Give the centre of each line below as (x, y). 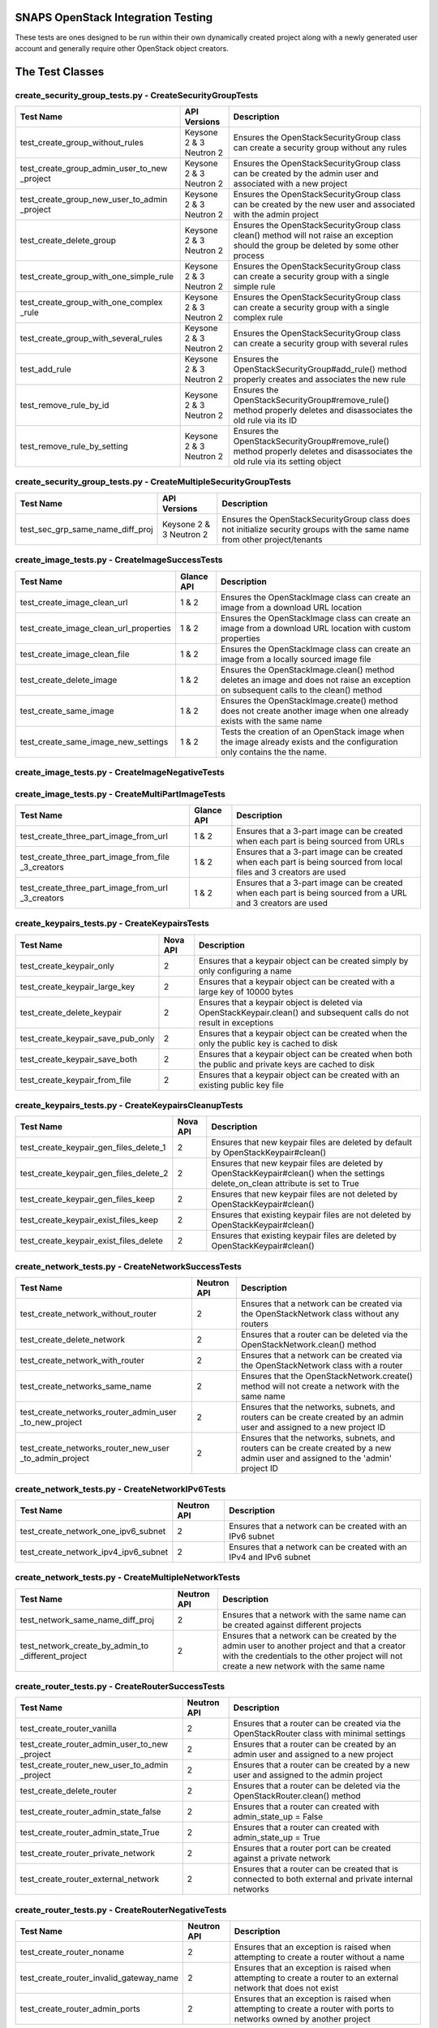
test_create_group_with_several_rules (91, 338)
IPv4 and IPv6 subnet (270, 1557)
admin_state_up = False (278, 1817)
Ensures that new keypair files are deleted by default (312, 1142)
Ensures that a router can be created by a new (322, 1765)
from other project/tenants (272, 539)
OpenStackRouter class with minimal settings (319, 1734)
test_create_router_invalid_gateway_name (99, 1978)
